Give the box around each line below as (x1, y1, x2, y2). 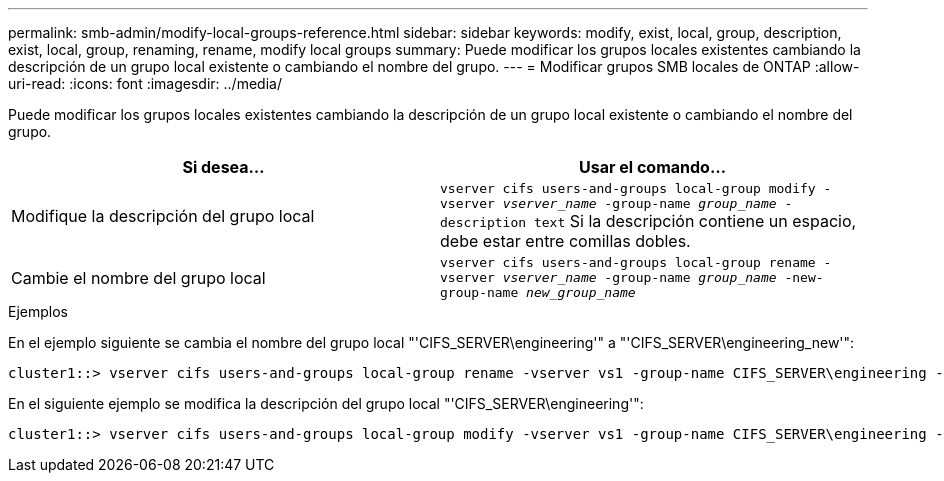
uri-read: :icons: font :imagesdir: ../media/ (8, 75, 282, 92)
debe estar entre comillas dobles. (440, 231, 691, 251)
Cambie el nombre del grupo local (11, 267, 266, 288)
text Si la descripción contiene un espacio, (533, 211, 857, 231)
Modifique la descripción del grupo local (11, 206, 315, 226)
